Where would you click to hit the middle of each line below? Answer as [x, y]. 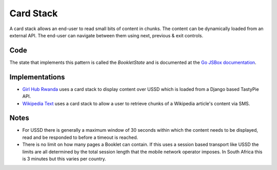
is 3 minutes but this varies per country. [64, 159]
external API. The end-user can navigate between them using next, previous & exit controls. [106, 35]
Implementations [37, 77]
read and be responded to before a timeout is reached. [80, 137]
